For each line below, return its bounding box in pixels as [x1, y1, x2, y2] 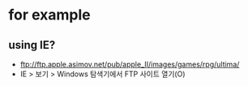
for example [8, 6, 91, 24]
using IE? [8, 38, 56, 52]
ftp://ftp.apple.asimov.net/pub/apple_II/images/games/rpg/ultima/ [19, 59, 240, 69]
